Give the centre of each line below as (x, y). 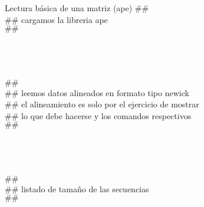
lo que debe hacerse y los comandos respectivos (106, 115)
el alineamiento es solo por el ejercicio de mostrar (110, 104)
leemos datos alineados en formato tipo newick (105, 92)
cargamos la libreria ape (65, 19)
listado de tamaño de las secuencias (85, 188)
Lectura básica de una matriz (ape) (69, 8)
